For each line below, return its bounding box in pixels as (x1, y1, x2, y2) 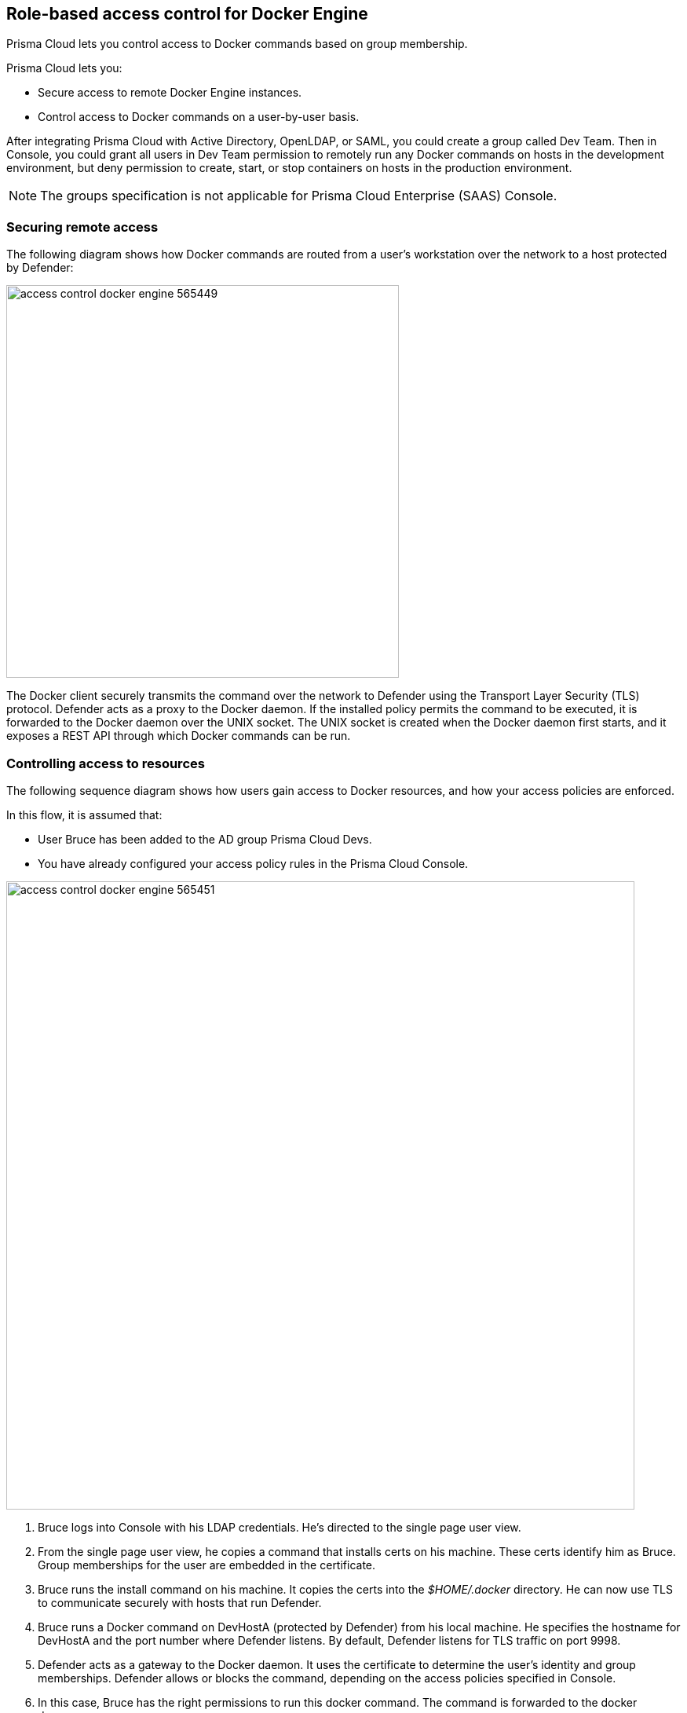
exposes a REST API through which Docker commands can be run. (6, 729, 351, 743)
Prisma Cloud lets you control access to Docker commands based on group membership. (6, 37, 468, 51)
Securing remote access (6, 218, 159, 235)
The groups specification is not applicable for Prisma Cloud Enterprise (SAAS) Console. (40, 188, 557, 204)
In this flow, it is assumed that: (6, 807, 163, 822)
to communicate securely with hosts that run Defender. (38, 1595, 322, 1609)
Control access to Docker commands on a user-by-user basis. (38, 110, 360, 124)
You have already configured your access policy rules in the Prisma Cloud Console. (38, 856, 469, 870)
